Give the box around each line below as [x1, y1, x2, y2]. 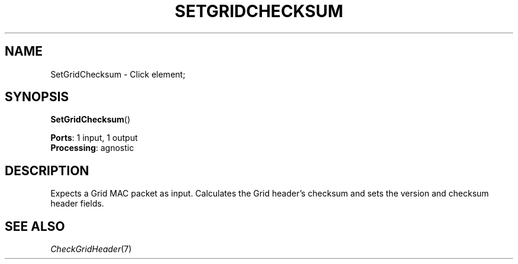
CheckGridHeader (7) [50, 244, 132, 255]
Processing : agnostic [50, 143, 134, 153]
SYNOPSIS [5, 89, 69, 105]
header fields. [50, 198, 104, 209]
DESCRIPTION [5, 163, 89, 178]
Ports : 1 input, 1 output [50, 133, 138, 143]
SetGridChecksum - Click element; [50, 69, 186, 79]
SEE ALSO [5, 218, 65, 234]
